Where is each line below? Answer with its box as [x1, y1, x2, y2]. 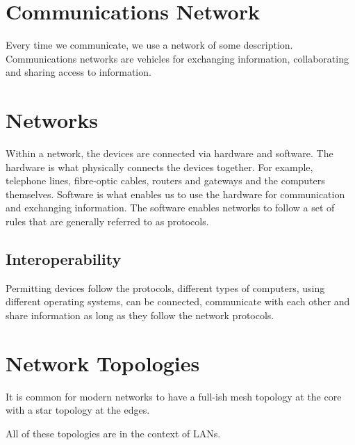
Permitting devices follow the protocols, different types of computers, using [6, 280, 325, 295]
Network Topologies [6, 348, 200, 377]
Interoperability [6, 248, 122, 269]
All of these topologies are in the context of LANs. [6, 426, 221, 440]
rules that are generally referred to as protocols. [6, 214, 209, 228]
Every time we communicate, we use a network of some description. [6, 38, 293, 52]
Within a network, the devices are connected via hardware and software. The [6, 146, 333, 161]
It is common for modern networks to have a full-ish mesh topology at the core [6, 389, 342, 403]
